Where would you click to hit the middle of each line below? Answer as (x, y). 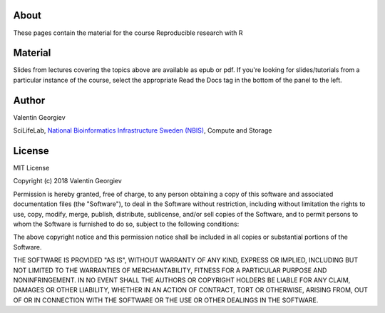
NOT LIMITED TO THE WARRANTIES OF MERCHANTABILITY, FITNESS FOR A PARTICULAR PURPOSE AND (170, 270)
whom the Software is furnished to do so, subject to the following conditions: (126, 224)
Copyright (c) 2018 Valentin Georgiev (68, 181)
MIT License (31, 168)
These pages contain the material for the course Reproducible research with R (128, 33)
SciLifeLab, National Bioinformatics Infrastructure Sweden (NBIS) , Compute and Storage (143, 130)
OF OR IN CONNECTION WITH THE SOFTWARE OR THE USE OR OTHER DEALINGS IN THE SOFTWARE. (166, 300)
